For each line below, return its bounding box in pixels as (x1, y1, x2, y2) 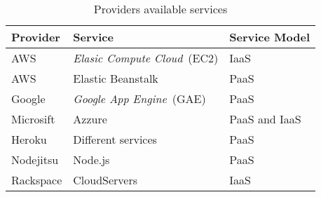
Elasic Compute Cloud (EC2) (73, 50, 219, 66)
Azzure (73, 111, 107, 127)
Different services (73, 131, 157, 147)
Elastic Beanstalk (73, 70, 158, 86)
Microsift (11, 111, 55, 127)
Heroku (11, 131, 47, 147)
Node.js (73, 151, 110, 168)
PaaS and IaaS (229, 111, 301, 127)
